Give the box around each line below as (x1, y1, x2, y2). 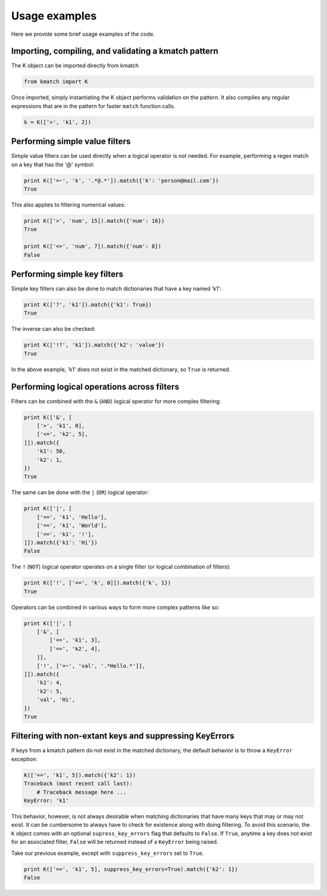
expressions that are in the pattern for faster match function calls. (11, 102, 176, 109)
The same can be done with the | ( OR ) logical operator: (11, 489, 149, 496)
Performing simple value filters (11, 137, 131, 147)
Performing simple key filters (11, 269, 124, 279)
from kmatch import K (24, 78, 88, 85)
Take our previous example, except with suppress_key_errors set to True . (11, 849, 204, 857)
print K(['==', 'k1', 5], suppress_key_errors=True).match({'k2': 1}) (24, 866, 239, 872)
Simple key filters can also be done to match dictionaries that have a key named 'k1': (11, 285, 222, 293)
